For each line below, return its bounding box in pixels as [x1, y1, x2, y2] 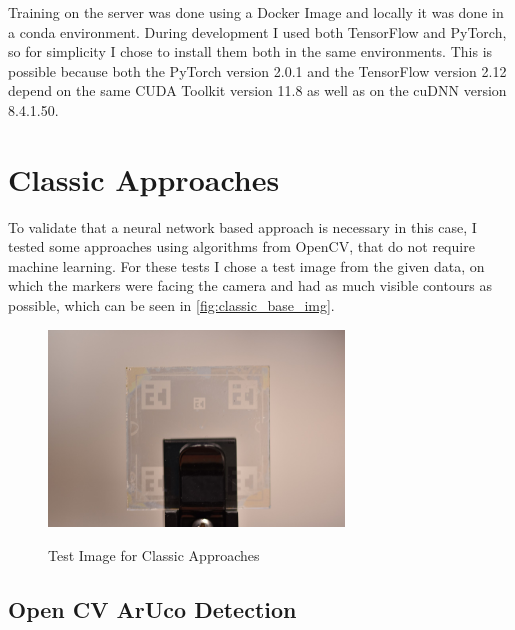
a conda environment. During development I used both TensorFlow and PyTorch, [8, 21, 507, 42]
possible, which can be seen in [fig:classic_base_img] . [8, 295, 335, 316]
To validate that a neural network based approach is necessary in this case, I [8, 216, 477, 237]
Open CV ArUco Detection [8, 593, 297, 624]
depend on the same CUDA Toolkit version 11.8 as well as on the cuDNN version [8, 80, 507, 101]
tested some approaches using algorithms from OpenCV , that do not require [8, 236, 475, 257]
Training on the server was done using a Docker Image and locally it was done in [8, 2, 504, 22]
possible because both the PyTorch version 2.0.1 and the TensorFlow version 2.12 [8, 60, 507, 81]
